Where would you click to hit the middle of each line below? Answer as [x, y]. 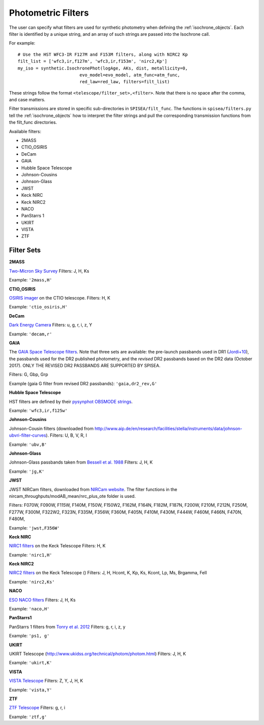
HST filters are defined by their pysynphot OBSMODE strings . [71, 401]
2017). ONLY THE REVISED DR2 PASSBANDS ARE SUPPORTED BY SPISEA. [85, 366]
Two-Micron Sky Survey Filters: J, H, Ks [49, 271]
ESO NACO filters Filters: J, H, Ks [42, 600]
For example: [22, 43]
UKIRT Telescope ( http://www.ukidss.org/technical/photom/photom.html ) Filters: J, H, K [98, 654]
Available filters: [25, 131]
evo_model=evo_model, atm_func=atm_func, [130, 75]
